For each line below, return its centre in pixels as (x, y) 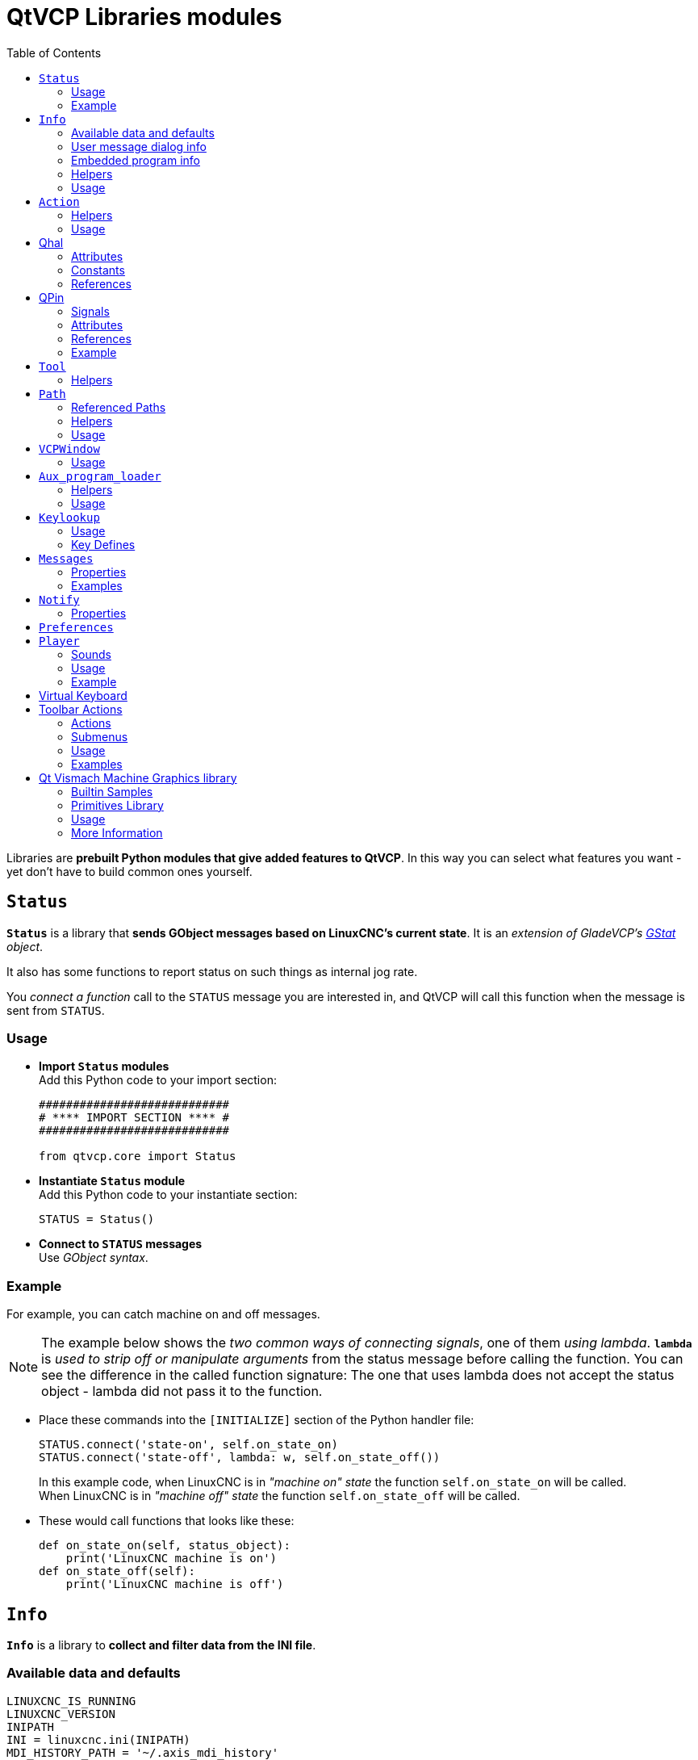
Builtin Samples (112, 791)
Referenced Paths (119, 407)
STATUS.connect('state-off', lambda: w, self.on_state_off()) (240, 1458)
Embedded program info (136, 160)
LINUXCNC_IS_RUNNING (71, 1701)
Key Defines (103, 544)
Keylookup (69, 517)
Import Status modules (104, 1066)
